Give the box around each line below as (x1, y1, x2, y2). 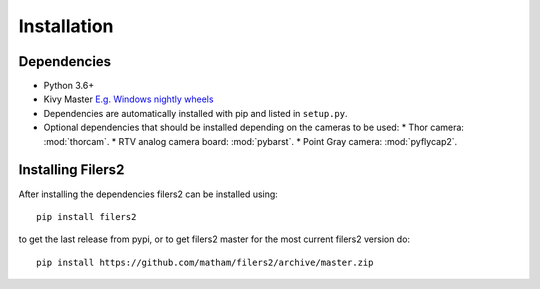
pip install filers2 (36, 211, 137, 222)
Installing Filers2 (18, 161, 125, 179)
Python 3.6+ (43, 80, 95, 92)
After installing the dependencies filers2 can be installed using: (18, 188, 279, 200)
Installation (18, 15, 114, 37)
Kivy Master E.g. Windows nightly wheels (43, 93, 214, 105)
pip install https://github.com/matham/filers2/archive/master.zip (36, 256, 374, 268)
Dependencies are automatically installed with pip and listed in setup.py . (43, 107, 349, 119)
